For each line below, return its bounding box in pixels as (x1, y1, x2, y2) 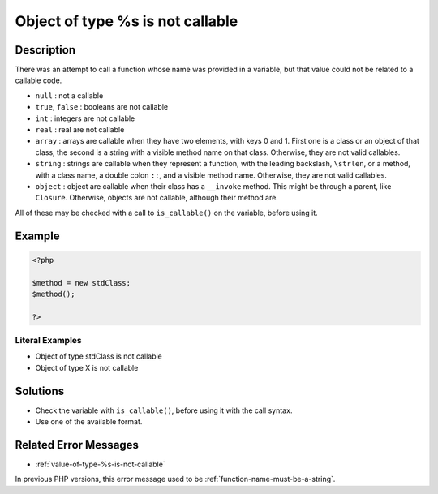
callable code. (15, 75, 62, 85)
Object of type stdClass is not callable (35, 351, 162, 361)
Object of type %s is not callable (15, 12, 238, 30)
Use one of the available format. (35, 417, 143, 427)
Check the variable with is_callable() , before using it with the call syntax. (35, 406, 293, 415)
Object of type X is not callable (35, 363, 139, 372)
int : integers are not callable (35, 114, 135, 123)
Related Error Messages (15, 438, 140, 452)
